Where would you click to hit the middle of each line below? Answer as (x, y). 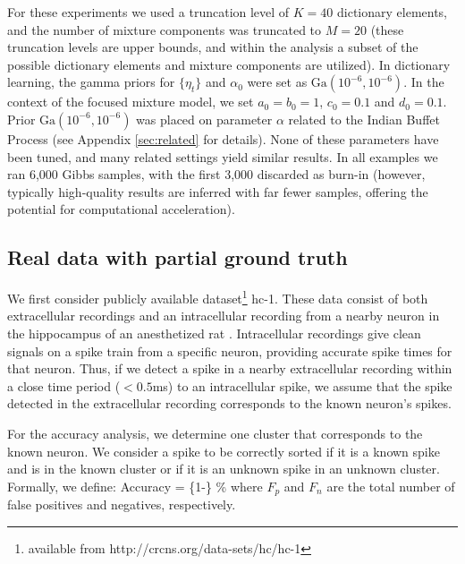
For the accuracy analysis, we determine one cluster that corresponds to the (215, 433)
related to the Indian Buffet (364, 119)
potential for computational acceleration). (121, 209)
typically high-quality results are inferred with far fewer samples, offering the (218, 191)
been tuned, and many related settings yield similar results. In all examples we (223, 156)
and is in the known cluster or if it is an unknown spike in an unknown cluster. (224, 469)
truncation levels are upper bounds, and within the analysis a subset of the (213, 47)
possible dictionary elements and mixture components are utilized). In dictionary (229, 64)
